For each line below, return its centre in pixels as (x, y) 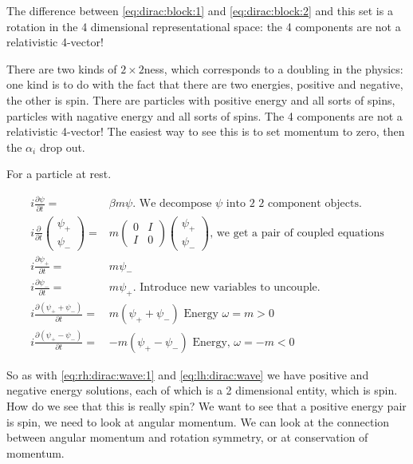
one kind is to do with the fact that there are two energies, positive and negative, (205, 84)
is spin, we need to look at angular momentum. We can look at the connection (198, 421)
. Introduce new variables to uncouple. (226, 288)
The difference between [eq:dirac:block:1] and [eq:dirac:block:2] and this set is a (200, 10)
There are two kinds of (62, 68)
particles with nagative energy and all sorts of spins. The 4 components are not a (205, 115)
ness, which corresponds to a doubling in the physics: (273, 68)
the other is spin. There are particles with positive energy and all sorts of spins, (201, 99)
